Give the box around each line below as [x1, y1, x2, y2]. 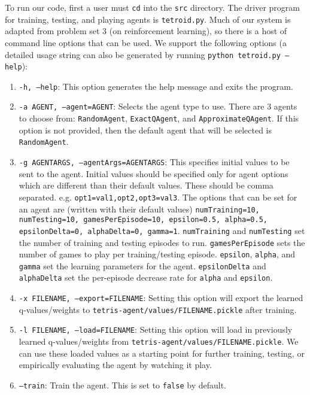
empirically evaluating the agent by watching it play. [19, 358, 212, 371]
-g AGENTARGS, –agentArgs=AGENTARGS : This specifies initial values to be [19, 156, 290, 168]
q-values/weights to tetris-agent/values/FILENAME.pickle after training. [19, 303, 297, 315]
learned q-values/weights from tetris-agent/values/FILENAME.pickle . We [19, 335, 299, 348]
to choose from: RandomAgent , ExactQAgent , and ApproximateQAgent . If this [19, 112, 299, 124]
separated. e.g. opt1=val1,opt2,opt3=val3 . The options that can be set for [19, 190, 297, 203]
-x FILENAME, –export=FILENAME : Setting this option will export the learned [19, 291, 303, 304]
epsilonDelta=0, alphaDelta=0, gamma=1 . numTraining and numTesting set [19, 224, 305, 236]
